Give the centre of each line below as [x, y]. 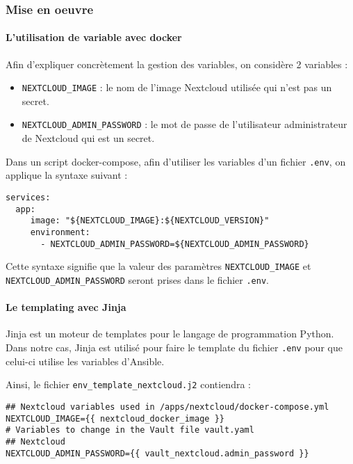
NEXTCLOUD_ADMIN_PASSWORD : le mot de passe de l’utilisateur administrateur [184, 124]
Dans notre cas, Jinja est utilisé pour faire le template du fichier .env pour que [174, 347]
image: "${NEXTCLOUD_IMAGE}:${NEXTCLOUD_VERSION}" [150, 221]
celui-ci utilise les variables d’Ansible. [85, 361]
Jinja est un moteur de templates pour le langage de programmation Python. [170, 334]
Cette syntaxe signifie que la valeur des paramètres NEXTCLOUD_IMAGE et [158, 266]
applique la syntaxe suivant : [67, 175]
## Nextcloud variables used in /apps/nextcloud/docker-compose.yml [167, 407]
